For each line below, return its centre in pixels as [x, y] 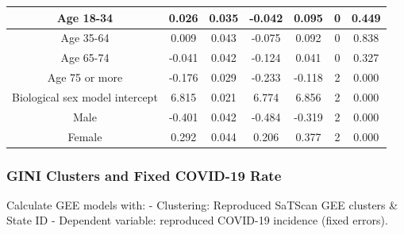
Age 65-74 [85, 58]
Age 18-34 [85, 17]
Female [85, 136]
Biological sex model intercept [85, 96]
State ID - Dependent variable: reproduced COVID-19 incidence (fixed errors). [197, 220]
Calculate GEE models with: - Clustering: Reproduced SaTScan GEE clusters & [202, 204]
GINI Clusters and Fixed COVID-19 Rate [144, 175]
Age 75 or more [85, 77]
